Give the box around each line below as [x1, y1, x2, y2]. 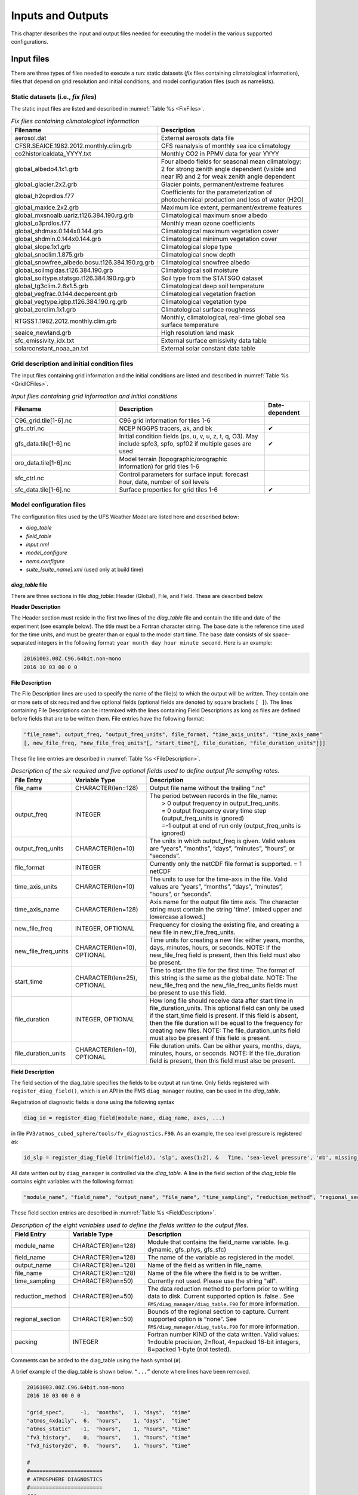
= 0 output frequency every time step [161, 806, 267, 814]
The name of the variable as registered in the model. [147, 1253, 295, 1262]
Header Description [11, 603, 61, 610]
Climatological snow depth [161, 251, 236, 259]
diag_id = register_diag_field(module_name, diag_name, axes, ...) [23, 1114, 226, 1121]
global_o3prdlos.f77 [14, 219, 71, 227]
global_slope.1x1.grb [14, 243, 71, 251]
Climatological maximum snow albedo [161, 211, 268, 219]
